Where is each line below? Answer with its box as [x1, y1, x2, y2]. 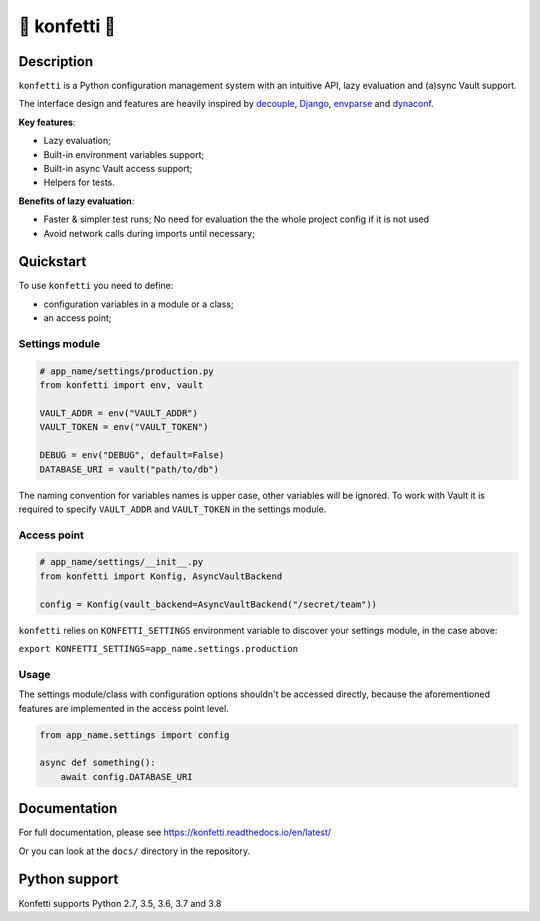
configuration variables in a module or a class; [43, 298, 234, 310]
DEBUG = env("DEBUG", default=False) [39, 450, 225, 461]
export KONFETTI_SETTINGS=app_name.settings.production [18, 643, 299, 655]
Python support [18, 871, 119, 888]
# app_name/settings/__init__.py [39, 556, 204, 568]
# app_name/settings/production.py [39, 365, 214, 377]
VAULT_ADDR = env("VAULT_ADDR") [39, 407, 199, 419]
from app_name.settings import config [39, 729, 230, 740]
